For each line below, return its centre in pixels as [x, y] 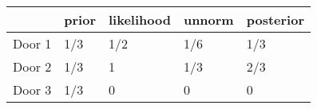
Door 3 [32, 90]
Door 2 [32, 66]
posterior [275, 19]
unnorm [208, 19]
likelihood [139, 19]
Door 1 [32, 43]
